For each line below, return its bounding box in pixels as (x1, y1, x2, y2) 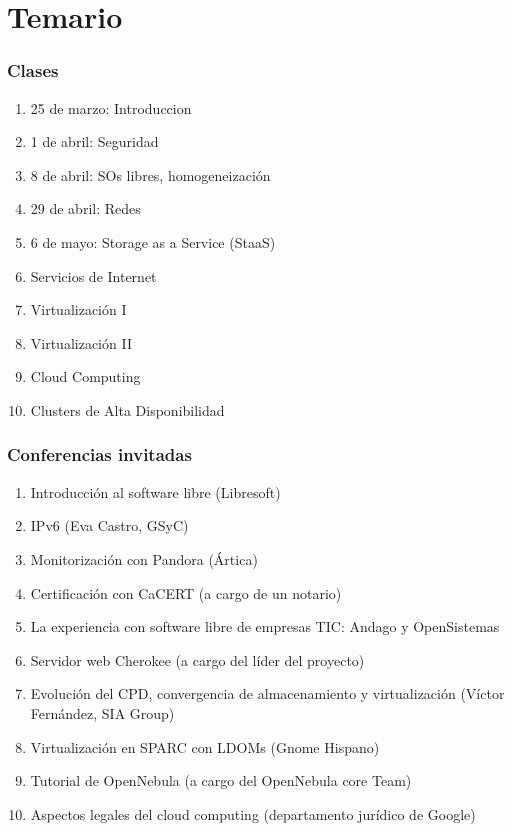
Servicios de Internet (30, 265, 157, 286)
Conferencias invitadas (7, 442, 192, 467)
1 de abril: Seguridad (30, 131, 159, 152)
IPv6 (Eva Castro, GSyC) (30, 515, 189, 536)
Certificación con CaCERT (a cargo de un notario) (30, 582, 342, 603)
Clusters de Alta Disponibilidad (30, 399, 225, 420)
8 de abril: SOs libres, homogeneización (30, 164, 271, 185)
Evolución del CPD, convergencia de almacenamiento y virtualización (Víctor (30, 683, 505, 704)
